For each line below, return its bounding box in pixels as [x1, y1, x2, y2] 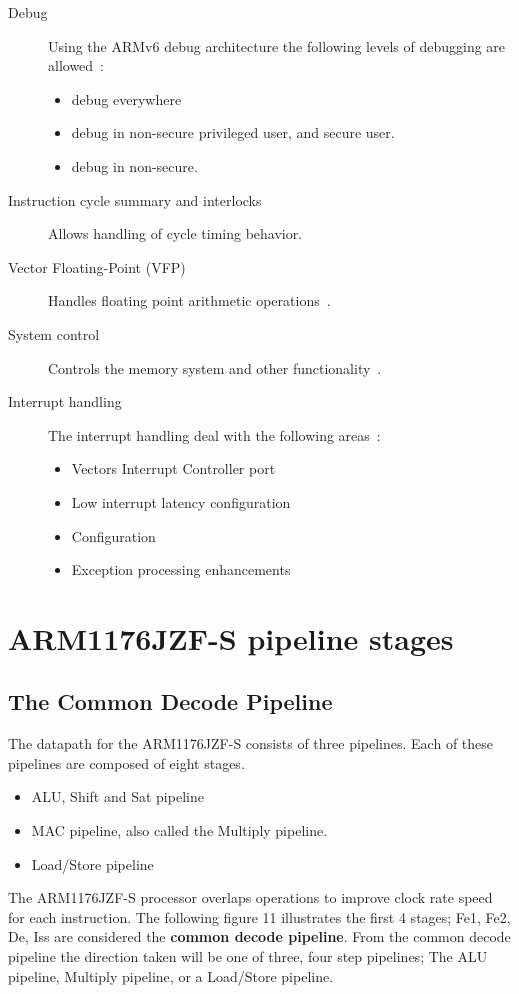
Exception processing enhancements [71, 559, 291, 580]
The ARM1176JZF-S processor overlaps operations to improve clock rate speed [8, 887, 493, 908]
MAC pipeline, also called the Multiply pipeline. [31, 820, 328, 841]
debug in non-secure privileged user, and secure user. [71, 122, 395, 143]
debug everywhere [71, 88, 182, 109]
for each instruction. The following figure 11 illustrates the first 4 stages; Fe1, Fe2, [8, 906, 511, 927]
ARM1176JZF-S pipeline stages [8, 617, 454, 658]
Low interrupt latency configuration [71, 491, 291, 512]
